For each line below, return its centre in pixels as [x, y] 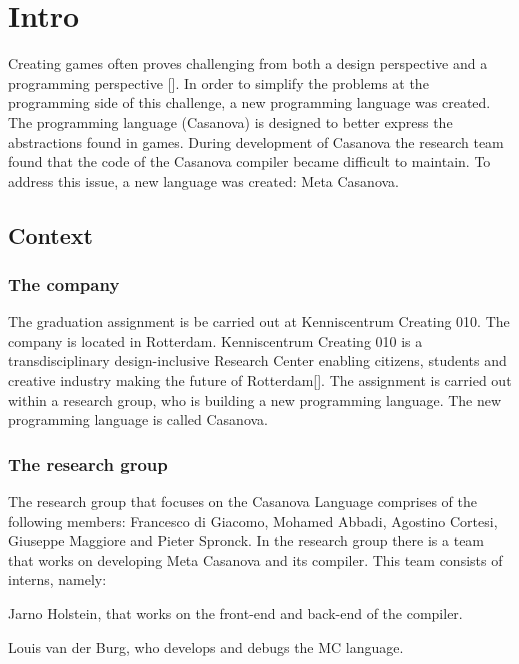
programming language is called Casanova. [138, 419]
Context [50, 234]
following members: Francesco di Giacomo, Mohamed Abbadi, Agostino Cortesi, [253, 520]
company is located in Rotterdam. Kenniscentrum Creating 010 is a [215, 340]
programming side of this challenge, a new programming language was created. [249, 102]
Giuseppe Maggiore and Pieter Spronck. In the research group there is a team [246, 540]
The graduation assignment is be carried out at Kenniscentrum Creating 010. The [259, 321]
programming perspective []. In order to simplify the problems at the [218, 82]
